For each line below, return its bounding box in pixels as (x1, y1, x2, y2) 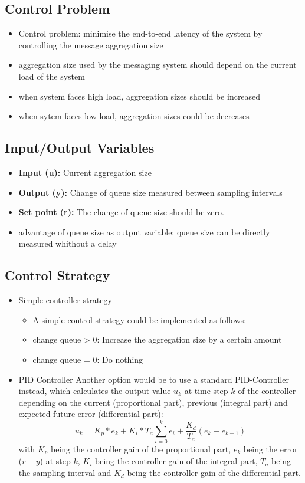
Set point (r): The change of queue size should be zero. (18, 206, 224, 218)
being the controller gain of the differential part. (127, 466, 301, 479)
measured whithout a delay (18, 237, 117, 249)
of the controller (238, 385, 296, 397)
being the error (243, 443, 298, 455)
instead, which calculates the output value (18, 385, 171, 397)
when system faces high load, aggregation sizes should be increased (18, 90, 261, 102)
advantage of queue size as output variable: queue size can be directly (18, 225, 270, 238)
